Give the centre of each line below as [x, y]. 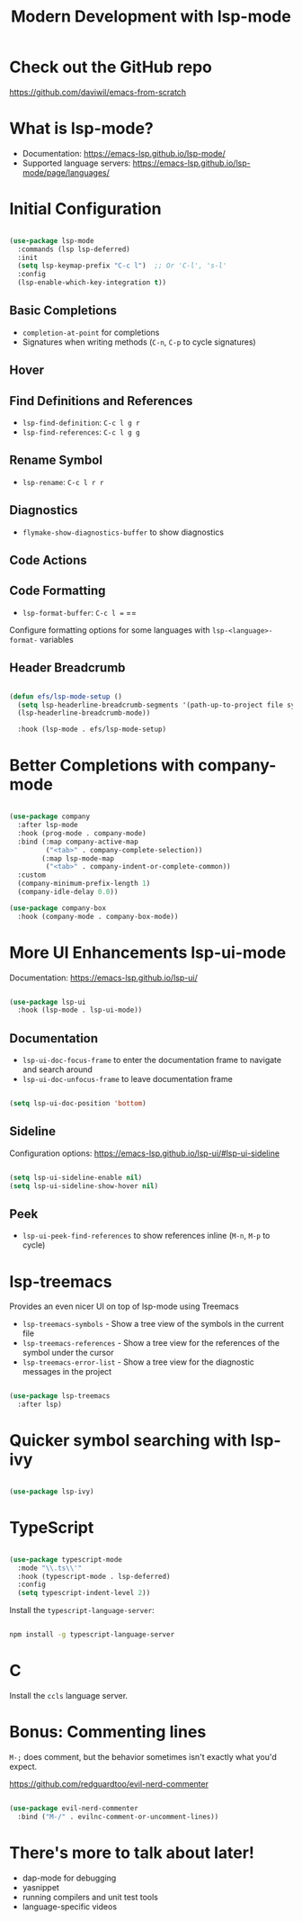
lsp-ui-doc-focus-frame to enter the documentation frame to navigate [151, 1060]
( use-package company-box [58, 908]
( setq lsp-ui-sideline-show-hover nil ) [84, 1186]
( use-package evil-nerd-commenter [74, 1808]
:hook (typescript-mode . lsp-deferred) [94, 1576]
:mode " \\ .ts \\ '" [50, 1568]
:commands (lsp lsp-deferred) [74, 249]
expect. [23, 1766]
